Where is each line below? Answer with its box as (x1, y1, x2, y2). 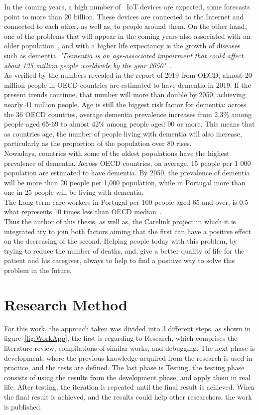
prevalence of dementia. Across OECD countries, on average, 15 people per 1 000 (4, 157, 251, 168)
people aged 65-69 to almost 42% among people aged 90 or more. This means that (4, 119, 255, 129)
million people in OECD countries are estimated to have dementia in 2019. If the (4, 79, 251, 90)
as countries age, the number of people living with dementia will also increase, (4, 128, 242, 138)
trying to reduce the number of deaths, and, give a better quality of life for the (4, 245, 245, 256)
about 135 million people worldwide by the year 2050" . (4, 60, 172, 70)
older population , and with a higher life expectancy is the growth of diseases (4, 40, 241, 51)
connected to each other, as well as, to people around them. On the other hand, (4, 21, 247, 31)
